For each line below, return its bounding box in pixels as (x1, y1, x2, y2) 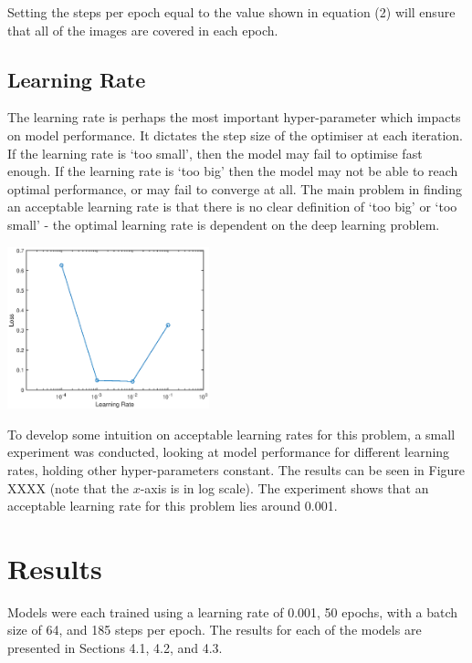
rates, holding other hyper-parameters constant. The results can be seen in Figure (7, 460, 466, 479)
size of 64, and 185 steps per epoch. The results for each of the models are (7, 620, 422, 639)
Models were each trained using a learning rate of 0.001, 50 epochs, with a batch (7, 602, 458, 621)
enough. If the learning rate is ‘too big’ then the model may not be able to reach (7, 161, 458, 181)
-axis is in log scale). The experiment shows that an (140, 478, 429, 497)
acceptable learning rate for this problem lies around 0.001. (7, 496, 338, 515)
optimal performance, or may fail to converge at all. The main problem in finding (7, 179, 462, 198)
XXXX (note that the (7, 478, 129, 497)
